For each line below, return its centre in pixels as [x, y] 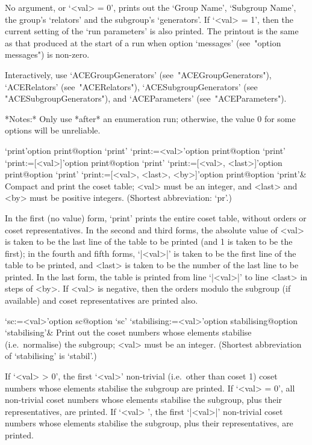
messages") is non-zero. [47, 54]
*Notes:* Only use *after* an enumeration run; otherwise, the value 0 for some [150, 118]
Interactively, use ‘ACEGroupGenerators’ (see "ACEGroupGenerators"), [138, 74]
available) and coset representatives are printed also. [101, 300]
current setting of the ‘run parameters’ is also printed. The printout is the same [152, 31]
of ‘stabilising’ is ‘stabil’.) [51, 356]
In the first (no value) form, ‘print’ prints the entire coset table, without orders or [156, 217]
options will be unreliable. [53, 130]
